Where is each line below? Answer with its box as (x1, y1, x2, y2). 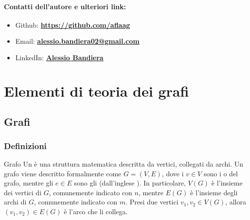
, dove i (161, 168, 184, 178)
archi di (4, 197, 27, 207)
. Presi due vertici (125, 197, 179, 207)
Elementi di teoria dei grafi (4, 81, 189, 101)
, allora (225, 197, 246, 207)
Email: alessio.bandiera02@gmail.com (15, 36, 140, 46)
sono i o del (203, 168, 238, 178)
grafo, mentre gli (4, 178, 54, 188)
